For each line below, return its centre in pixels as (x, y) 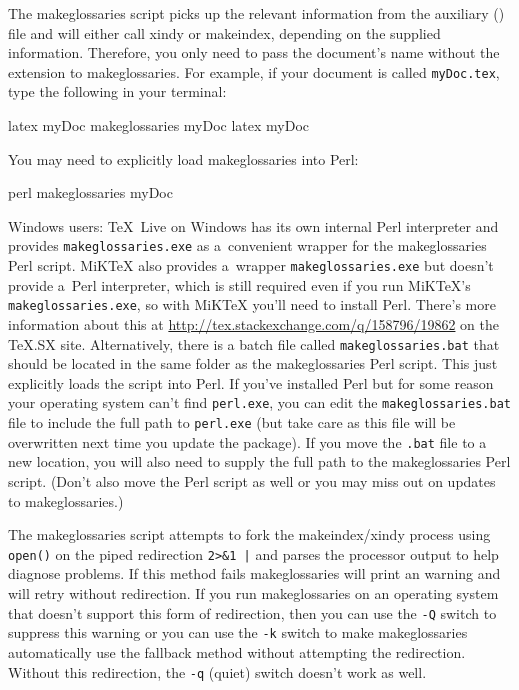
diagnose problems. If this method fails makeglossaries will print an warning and (254, 573)
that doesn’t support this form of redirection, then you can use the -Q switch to (252, 612)
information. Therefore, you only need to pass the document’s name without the (254, 52)
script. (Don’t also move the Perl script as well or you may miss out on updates (252, 480)
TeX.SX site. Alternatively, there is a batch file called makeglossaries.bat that (254, 343)
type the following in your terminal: (117, 91)
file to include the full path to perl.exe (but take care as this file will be (232, 422)
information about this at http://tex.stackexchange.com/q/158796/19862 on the (254, 323)
